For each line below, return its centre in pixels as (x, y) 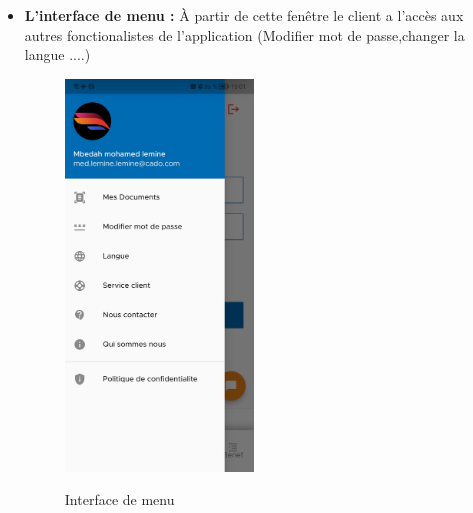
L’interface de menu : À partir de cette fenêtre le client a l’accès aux (244, 15)
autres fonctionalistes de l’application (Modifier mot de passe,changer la (244, 34)
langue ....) (57, 54)
